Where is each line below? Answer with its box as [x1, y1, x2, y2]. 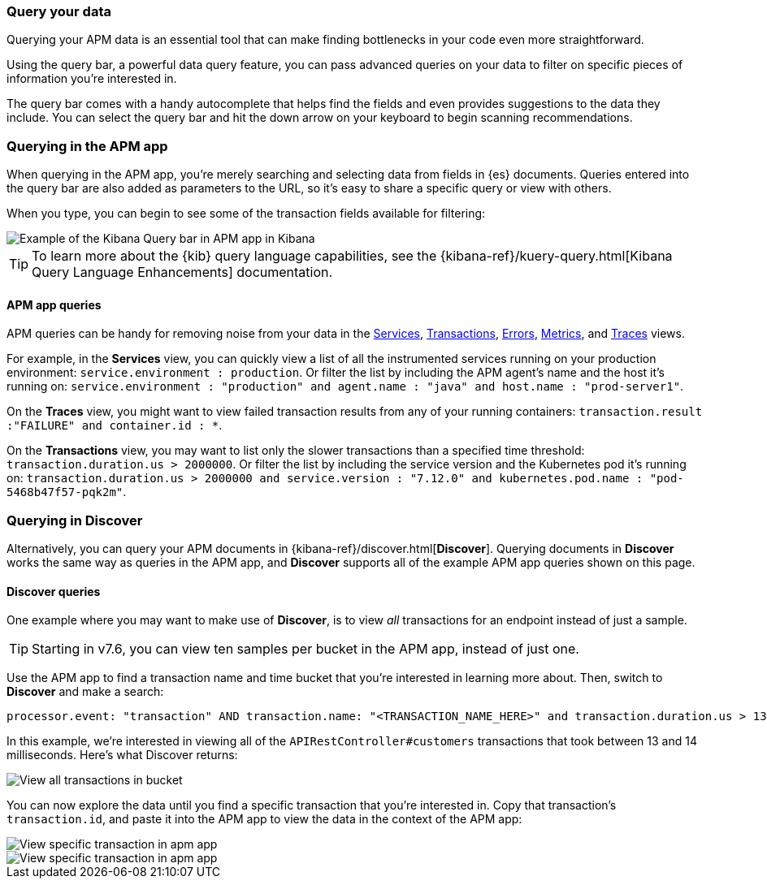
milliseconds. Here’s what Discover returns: [6, 748, 238, 762]
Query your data [6, 3, 111, 19]
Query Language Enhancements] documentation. [32, 264, 333, 281]
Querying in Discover [6, 512, 143, 529]
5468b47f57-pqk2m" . [6, 485, 127, 499]
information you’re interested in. [6, 71, 177, 86]
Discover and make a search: [6, 684, 164, 699]
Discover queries [6, 584, 101, 598]
